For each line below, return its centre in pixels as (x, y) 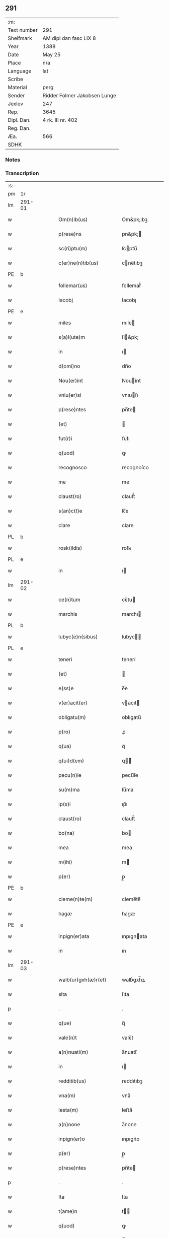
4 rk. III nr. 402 (60, 120)
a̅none (129, 1125)
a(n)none (69, 1125)
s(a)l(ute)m (72, 337)
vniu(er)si (70, 395)
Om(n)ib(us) (73, 220)
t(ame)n (68, 1211)
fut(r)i (65, 439)
